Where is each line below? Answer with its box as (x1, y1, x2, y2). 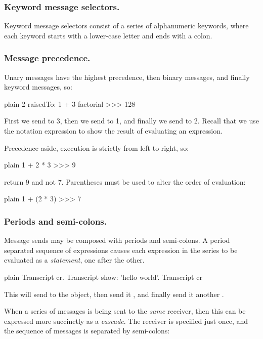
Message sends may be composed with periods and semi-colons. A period (4, 235, 230, 245)
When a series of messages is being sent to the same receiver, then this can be (4, 306, 246, 316)
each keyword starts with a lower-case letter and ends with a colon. (4, 30, 212, 40)
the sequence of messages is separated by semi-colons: (4, 325, 170, 336)
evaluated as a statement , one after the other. (4, 255, 145, 265)
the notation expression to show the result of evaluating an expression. (4, 125, 223, 136)
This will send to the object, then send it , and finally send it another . (4, 288, 224, 299)
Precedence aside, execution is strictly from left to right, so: (4, 142, 189, 153)
